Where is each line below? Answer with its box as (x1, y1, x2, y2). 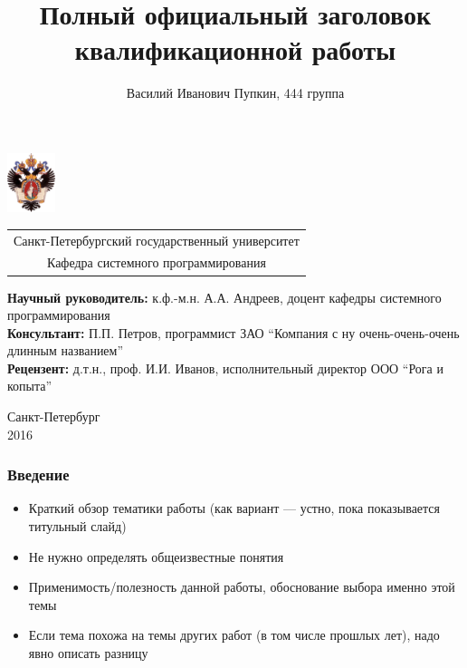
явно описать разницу (28, 644, 148, 663)
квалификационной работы (74, 31, 396, 68)
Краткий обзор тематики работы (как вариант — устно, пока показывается (28, 499, 440, 518)
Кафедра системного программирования (46, 253, 266, 272)
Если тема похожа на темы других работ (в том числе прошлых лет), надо (28, 625, 440, 644)
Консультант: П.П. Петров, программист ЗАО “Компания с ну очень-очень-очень (7, 323, 460, 342)
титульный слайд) (28, 517, 127, 536)
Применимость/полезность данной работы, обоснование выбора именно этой (28, 577, 455, 596)
